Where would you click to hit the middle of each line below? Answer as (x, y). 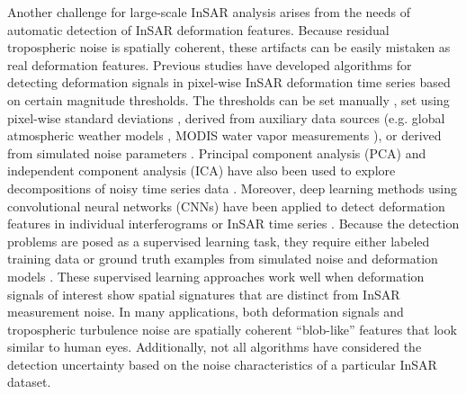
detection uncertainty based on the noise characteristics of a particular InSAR (222, 364)
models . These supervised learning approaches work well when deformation (216, 276)
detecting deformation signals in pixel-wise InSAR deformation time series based (229, 82)
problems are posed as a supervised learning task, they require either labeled (219, 241)
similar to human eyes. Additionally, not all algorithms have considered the (215, 347)
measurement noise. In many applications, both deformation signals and (206, 312)
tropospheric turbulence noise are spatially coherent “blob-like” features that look (232, 329)
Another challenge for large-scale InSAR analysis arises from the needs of (209, 12)
